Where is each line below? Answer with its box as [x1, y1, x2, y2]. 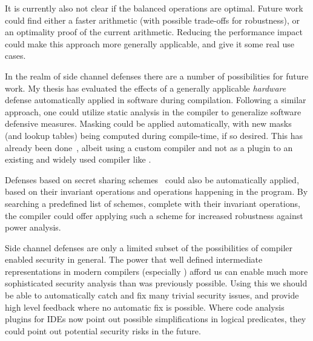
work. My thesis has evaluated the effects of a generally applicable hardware [5, 81, 286, 94]
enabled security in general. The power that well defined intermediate [5, 253, 263, 266]
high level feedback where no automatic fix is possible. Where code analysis [5, 300, 285, 313]
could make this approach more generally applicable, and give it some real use [5, 37, 294, 50]
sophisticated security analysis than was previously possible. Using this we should [5, 277, 308, 289]
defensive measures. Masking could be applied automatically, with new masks [5, 117, 292, 130]
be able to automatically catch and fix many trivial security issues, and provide [5, 289, 299, 302]
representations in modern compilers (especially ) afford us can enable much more [5, 265, 308, 277]
